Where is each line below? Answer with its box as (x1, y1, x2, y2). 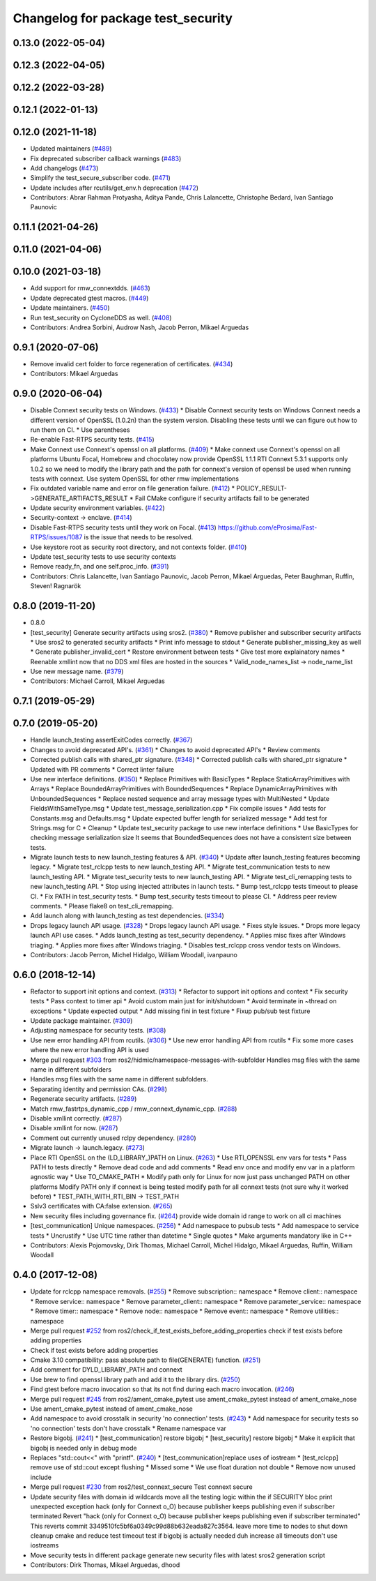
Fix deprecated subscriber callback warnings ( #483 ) (30, 154, 182, 163)
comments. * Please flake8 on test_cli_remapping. (30, 902, 174, 911)
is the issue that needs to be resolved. (84, 533, 194, 541)
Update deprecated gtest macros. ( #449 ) (30, 294, 149, 302)
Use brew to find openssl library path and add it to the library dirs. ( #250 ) (30, 1375, 240, 1384)
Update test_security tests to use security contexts (30, 553, 177, 561)
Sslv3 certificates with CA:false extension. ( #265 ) (30, 1202, 173, 1211)
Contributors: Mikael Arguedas (30, 370, 118, 378)
